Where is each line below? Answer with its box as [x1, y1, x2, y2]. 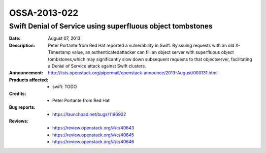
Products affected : [9, 77, 49, 83]
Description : [9, 42, 35, 48]
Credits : [9, 91, 27, 96]
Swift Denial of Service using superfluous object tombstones [9, 22, 213, 31]
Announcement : [9, 70, 44, 76]
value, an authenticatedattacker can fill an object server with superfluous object [71, 49, 234, 55]
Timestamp [48, 49, 71, 55]
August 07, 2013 [48, 35, 81, 41]
